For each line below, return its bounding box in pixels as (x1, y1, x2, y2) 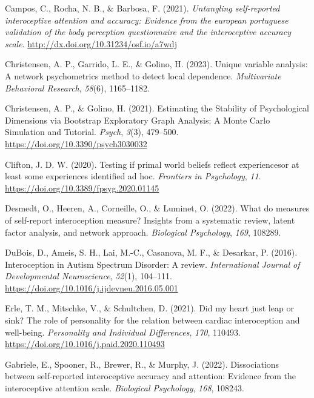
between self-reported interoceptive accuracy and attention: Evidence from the (5, 370, 296, 382)
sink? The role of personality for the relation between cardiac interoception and (5, 314, 300, 327)
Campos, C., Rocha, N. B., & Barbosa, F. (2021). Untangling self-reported (5, 2, 280, 14)
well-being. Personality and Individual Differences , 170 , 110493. (5, 325, 241, 338)
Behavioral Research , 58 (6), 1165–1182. (5, 81, 150, 94)
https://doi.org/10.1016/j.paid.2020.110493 (5, 337, 165, 350)
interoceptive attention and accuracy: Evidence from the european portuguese (5, 13, 289, 26)
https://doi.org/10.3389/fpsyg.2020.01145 (5, 181, 159, 194)
